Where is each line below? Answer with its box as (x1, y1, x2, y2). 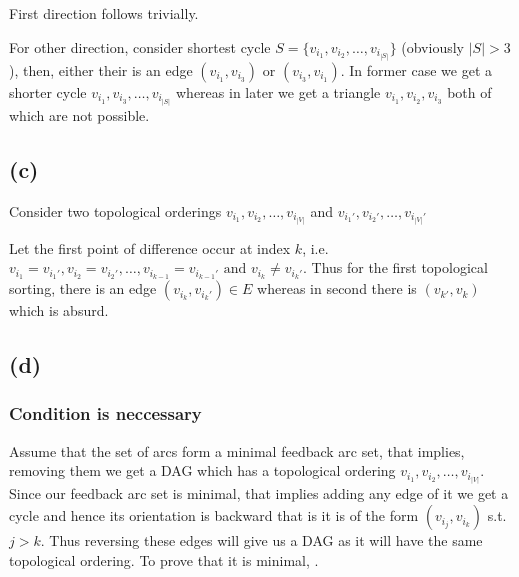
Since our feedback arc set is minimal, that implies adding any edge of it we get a (9, 483, 509, 504)
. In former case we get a (340, 59, 493, 80)
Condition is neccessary (9, 401, 202, 426)
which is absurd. (9, 300, 109, 321)
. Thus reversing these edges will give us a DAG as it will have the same (40, 530, 483, 551)
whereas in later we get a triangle (176, 81, 381, 102)
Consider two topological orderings (9, 200, 222, 221)
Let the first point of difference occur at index (9, 237, 291, 258)
